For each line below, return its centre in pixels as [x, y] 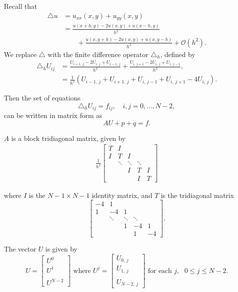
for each [160, 271]
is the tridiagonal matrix [197, 195]
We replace [20, 54]
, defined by [178, 54]
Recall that [20, 6]
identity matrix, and [122, 195]
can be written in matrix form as [53, 115]
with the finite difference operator [98, 54]
